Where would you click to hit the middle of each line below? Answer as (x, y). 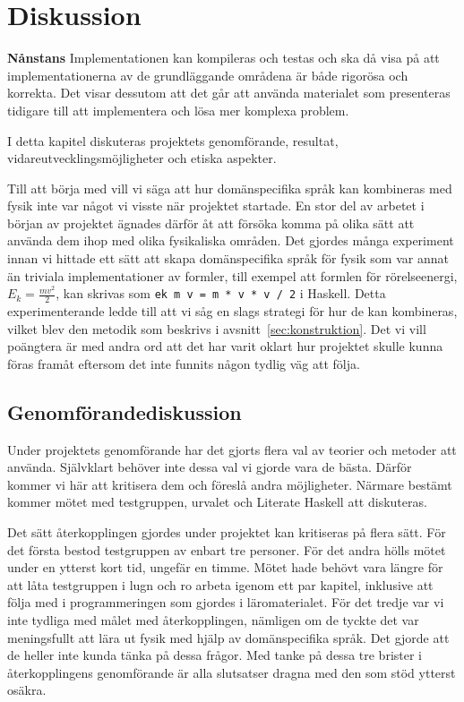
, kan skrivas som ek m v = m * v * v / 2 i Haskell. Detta (221, 293)
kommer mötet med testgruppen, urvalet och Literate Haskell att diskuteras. (217, 502)
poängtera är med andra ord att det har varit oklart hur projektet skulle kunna (225, 346)
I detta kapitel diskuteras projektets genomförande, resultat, (173, 140)
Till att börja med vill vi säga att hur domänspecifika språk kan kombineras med (230, 188)
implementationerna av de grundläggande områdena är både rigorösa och (208, 75)
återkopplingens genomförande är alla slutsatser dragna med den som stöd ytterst (232, 672)
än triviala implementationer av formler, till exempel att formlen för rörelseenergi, (232, 275)
